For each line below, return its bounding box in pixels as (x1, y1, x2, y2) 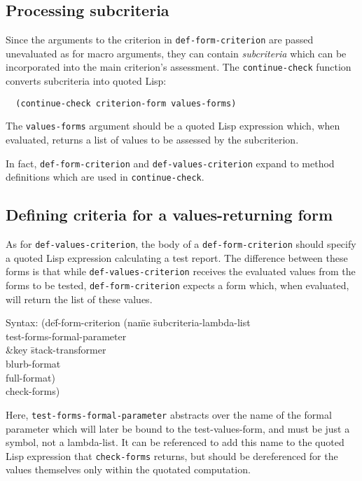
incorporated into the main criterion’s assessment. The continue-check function (6, 60, 351, 74)
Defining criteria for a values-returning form (6, 204, 333, 225)
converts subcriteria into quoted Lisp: (6, 74, 167, 88)
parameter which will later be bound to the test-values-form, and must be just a (6, 421, 350, 435)
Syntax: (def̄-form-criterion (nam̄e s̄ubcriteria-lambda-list (6, 315, 251, 330)
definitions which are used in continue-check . (6, 169, 204, 184)
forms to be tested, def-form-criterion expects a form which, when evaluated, (6, 278, 349, 293)
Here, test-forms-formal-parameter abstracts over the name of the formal (6, 407, 332, 421)
